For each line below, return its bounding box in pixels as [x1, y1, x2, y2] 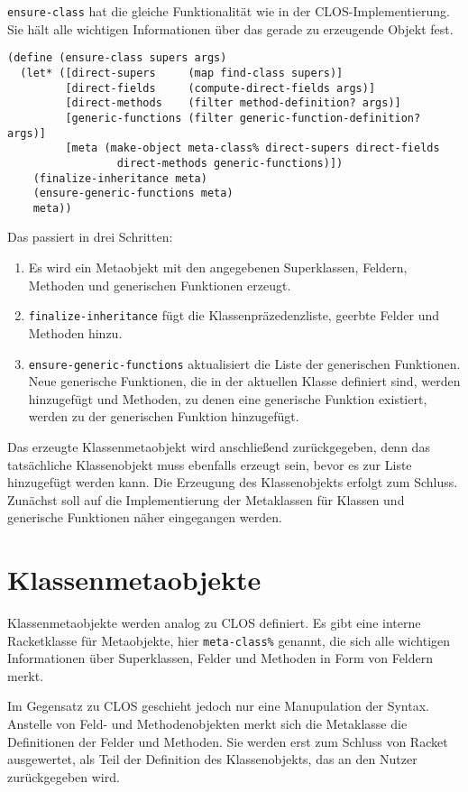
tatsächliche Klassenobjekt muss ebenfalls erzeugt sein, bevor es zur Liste [7, 455, 412, 474]
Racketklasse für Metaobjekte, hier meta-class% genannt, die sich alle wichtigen [7, 631, 451, 649]
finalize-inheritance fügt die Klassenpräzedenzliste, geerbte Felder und [28, 306, 440, 325]
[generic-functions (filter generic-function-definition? [65, 111, 421, 124]
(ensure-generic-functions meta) [32, 187, 234, 200]
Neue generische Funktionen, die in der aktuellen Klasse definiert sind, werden [28, 372, 461, 391]
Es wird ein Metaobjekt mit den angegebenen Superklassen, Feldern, [28, 258, 408, 277]
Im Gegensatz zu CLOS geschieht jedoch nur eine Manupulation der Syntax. [7, 696, 429, 715]
